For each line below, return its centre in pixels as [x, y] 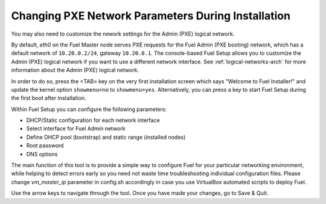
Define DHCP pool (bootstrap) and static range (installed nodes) [106, 137]
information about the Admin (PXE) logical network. [75, 70]
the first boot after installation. [49, 98]
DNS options [42, 154]
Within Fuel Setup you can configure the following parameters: [89, 109]
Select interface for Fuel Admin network [76, 129]
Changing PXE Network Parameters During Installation [151, 16]
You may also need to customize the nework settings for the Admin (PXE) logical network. [123, 34]
